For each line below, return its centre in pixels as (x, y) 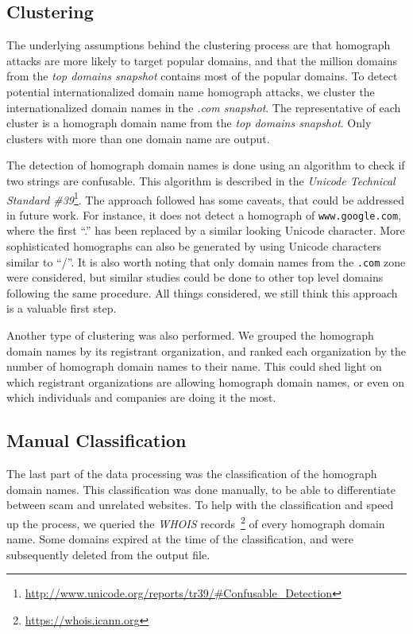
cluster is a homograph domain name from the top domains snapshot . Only (189, 123)
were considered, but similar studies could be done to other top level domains (195, 277)
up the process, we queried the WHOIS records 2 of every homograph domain (196, 522)
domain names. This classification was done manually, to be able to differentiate (201, 489)
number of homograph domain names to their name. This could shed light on (194, 366)
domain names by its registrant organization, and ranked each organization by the (206, 350)
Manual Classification (96, 440)
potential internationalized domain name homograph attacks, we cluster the (191, 91)
